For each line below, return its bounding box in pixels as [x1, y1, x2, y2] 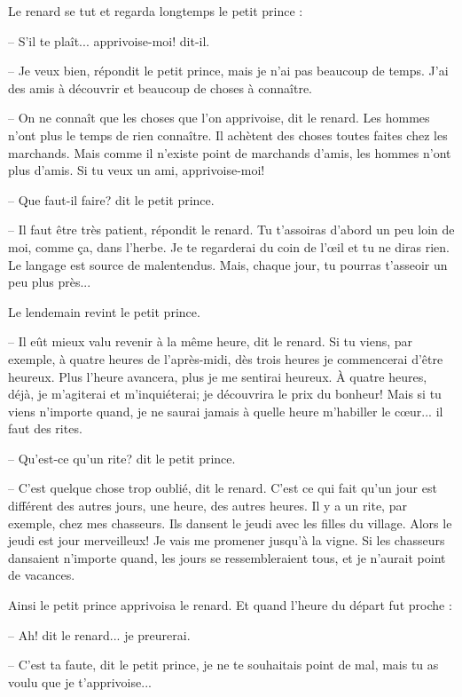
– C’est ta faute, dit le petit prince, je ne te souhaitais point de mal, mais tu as [8, 655, 439, 674]
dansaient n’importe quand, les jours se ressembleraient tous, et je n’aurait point [8, 548, 446, 566]
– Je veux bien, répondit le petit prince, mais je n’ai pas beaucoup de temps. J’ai [8, 61, 449, 80]
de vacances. [8, 566, 75, 584]
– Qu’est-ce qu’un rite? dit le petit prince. [8, 448, 236, 467]
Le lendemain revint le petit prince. [8, 302, 200, 321]
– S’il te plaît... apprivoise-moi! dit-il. [8, 31, 210, 50]
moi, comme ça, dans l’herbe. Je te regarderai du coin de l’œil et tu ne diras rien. [8, 237, 450, 256]
